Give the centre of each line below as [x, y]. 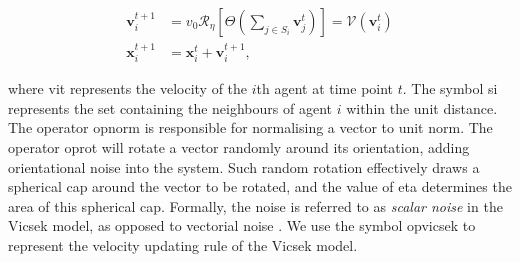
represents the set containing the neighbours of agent [170, 107]
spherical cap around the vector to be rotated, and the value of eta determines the [260, 186]
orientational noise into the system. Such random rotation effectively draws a [244, 166]
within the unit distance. [422, 107]
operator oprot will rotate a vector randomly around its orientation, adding [239, 147]
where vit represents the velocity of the [128, 88]
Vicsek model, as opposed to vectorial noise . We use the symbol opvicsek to [242, 225]
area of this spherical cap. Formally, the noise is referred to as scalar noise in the [255, 205]
